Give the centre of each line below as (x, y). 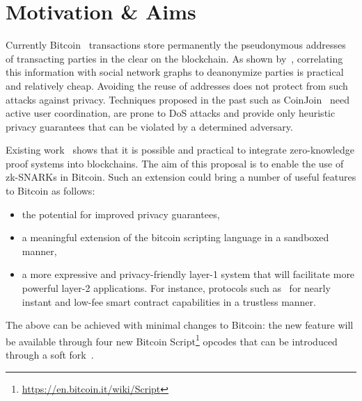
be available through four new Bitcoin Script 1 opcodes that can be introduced (172, 340)
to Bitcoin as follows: (50, 191)
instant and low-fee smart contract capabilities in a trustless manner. (169, 301)
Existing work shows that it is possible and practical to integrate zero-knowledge (180, 150)
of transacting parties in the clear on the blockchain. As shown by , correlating (174, 58)
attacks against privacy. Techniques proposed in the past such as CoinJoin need (178, 99)
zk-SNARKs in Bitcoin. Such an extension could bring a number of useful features (181, 177)
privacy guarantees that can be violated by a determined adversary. (149, 126)
